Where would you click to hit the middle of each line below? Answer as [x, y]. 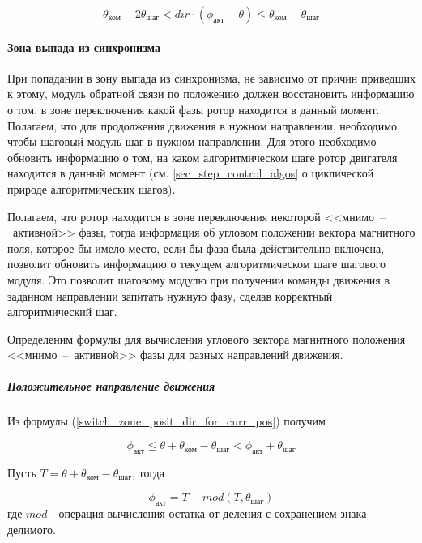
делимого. [32, 529]
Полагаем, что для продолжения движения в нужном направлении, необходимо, [204, 125]
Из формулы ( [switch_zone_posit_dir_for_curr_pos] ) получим [166, 421]
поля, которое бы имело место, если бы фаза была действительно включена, [196, 248]
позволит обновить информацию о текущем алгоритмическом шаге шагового [197, 264]
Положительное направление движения [111, 386]
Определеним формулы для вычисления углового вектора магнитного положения [207, 338]
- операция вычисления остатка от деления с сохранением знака [209, 513]
